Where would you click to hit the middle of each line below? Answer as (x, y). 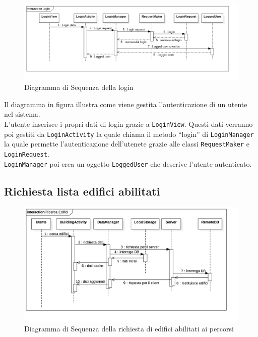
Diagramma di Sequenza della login (79, 87)
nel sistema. (22, 114)
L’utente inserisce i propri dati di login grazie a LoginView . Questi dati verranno (128, 124)
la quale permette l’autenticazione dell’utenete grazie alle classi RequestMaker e (127, 144)
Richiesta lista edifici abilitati (82, 191)
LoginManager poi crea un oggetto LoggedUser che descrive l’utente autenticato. (128, 163)
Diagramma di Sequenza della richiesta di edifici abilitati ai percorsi (129, 329)
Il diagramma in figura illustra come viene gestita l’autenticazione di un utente (126, 104)
